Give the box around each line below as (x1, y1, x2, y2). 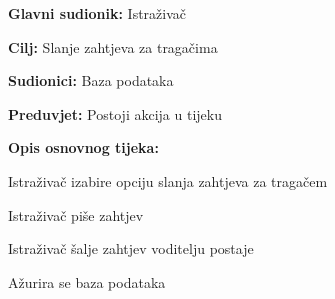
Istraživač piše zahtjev (8, 204, 144, 225)
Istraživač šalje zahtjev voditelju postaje (8, 238, 254, 259)
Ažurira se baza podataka (8, 271, 166, 292)
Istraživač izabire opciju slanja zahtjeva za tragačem (8, 170, 328, 191)
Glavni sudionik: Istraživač (8, 3, 187, 23)
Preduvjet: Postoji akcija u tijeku (8, 103, 222, 124)
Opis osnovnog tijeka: (8, 137, 159, 158)
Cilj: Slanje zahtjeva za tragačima (8, 36, 218, 57)
